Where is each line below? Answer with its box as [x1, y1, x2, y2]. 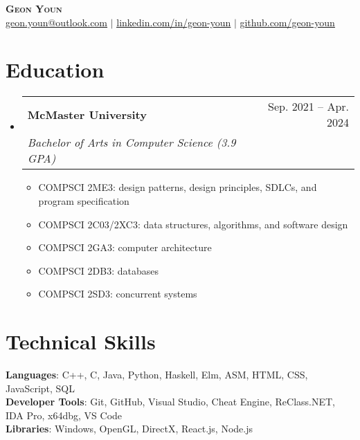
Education [6, 55, 105, 84]
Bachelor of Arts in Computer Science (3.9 [27, 134, 236, 151]
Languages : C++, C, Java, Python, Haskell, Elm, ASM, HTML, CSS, [6, 367, 308, 381]
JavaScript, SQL [6, 381, 75, 395]
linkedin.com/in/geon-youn [116, 15, 231, 29]
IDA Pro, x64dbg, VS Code [6, 407, 123, 422]
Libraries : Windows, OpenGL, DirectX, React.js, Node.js [6, 421, 253, 436]
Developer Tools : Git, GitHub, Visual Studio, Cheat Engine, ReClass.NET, [6, 394, 336, 409]
